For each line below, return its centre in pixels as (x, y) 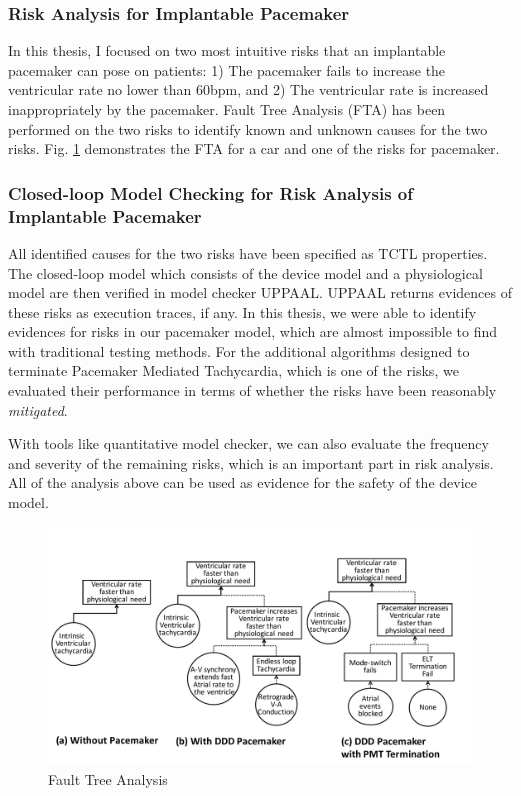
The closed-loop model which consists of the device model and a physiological (245, 272)
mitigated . (38, 409)
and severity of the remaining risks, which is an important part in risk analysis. (251, 462)
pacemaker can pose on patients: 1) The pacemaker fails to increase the (227, 69)
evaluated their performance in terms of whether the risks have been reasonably (252, 390)
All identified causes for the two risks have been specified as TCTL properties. (248, 252)
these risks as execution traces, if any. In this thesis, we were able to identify (242, 311)
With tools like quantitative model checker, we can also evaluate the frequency (248, 443)
